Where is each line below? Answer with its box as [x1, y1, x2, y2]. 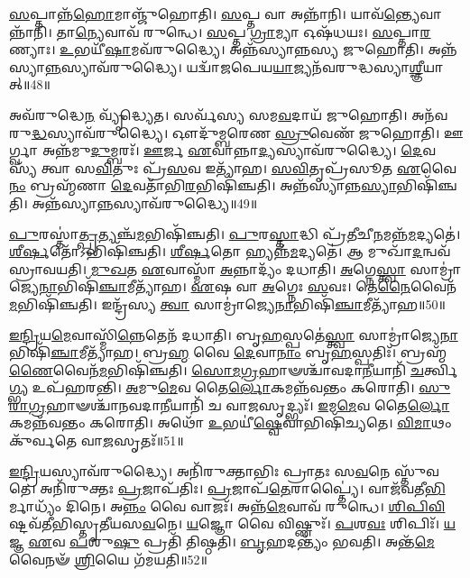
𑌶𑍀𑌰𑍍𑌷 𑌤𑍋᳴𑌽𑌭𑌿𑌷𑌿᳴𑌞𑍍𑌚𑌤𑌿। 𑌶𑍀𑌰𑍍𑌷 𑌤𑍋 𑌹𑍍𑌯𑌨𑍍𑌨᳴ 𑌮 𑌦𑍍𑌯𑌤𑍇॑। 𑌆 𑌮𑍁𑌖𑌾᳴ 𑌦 [9, 242, 423, 261]
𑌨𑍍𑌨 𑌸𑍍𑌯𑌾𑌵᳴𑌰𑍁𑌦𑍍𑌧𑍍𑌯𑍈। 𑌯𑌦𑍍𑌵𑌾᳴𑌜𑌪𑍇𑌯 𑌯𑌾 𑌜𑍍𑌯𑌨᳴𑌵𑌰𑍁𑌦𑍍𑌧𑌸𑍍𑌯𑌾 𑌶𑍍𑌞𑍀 [44, 57, 423, 76]
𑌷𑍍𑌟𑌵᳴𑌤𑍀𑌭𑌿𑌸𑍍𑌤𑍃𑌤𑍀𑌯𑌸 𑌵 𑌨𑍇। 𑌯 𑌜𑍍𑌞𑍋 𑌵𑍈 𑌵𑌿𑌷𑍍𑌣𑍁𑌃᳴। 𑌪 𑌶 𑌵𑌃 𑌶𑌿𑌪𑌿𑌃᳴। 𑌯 [9, 514, 456, 533]
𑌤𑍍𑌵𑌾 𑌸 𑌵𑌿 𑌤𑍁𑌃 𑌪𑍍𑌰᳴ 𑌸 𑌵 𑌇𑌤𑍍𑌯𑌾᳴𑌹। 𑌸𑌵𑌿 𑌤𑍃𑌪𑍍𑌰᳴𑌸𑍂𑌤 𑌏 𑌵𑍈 [41, 158, 457, 177]
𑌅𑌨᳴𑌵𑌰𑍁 [411, 105, 448, 124]
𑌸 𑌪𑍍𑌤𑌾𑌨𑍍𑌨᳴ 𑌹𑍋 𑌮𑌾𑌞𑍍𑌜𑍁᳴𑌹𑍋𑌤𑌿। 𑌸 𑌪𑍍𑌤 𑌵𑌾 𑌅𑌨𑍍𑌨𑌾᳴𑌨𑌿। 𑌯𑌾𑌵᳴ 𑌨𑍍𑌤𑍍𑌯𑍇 [9, 5, 420, 23]
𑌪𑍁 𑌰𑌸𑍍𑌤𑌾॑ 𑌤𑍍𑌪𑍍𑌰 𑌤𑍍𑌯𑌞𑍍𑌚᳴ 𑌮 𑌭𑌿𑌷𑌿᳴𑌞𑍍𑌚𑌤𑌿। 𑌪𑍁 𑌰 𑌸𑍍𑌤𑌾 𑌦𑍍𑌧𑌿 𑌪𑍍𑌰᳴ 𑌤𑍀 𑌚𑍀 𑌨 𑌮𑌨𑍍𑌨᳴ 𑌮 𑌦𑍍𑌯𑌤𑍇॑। [9, 224, 461, 243]
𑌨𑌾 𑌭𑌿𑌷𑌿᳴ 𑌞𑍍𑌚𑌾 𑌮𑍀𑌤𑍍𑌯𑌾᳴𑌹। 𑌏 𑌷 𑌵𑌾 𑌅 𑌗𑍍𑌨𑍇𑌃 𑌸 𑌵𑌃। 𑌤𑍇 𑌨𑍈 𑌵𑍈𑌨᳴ [39, 277, 457, 296]
